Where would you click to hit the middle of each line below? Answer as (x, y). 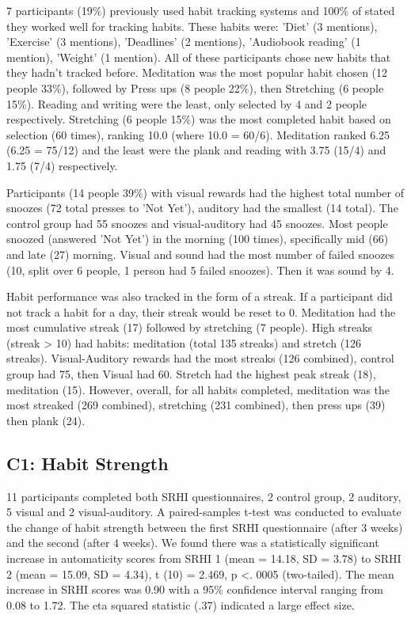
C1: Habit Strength (88, 463)
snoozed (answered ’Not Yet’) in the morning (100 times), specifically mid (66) (198, 239)
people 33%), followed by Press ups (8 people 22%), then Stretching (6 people (195, 87)
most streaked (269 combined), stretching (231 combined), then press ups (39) (196, 405)
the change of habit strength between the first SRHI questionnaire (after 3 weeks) (205, 527)
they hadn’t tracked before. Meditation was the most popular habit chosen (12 (197, 72)
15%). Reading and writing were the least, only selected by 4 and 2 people (187, 103)
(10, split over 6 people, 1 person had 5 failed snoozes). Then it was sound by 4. (200, 270)
